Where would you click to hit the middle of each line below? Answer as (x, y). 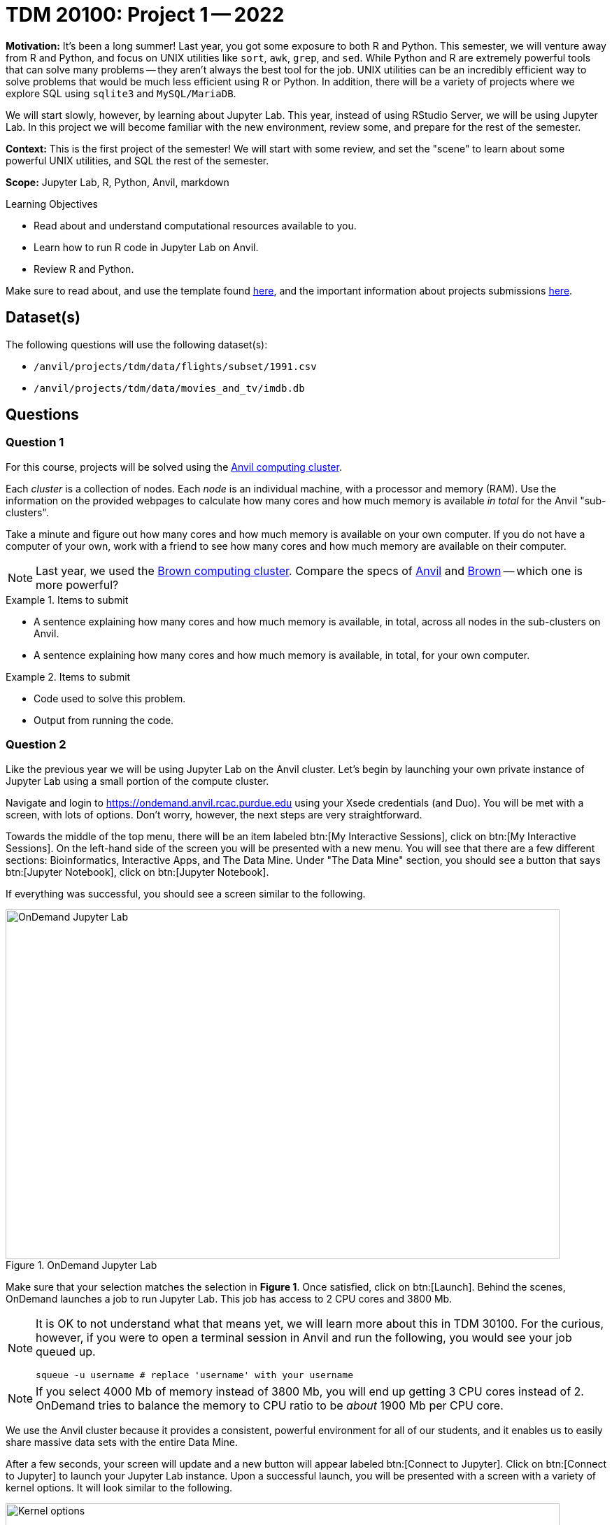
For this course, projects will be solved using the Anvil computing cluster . (174, 467)
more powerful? (77, 584)
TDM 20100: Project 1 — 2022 (145, 15)
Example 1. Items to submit (67, 600)
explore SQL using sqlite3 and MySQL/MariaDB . (121, 93)
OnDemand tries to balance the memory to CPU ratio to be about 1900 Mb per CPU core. (270, 1405)
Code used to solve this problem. (110, 698)
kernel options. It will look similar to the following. (119, 1487)
